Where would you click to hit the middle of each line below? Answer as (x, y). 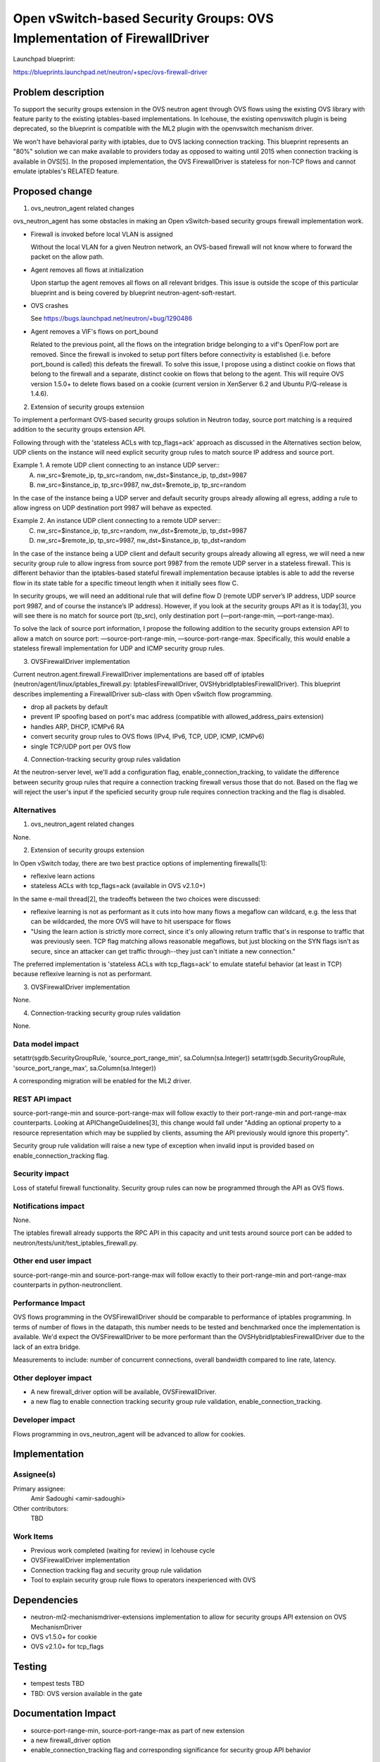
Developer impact (44, 1420)
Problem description (59, 92)
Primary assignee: (39, 1489)
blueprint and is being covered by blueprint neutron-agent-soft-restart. (133, 292)
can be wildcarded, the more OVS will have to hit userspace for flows (131, 922)
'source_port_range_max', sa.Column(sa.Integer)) (84, 1068)
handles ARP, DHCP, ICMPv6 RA (77, 727)
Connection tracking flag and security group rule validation (116, 1570)
